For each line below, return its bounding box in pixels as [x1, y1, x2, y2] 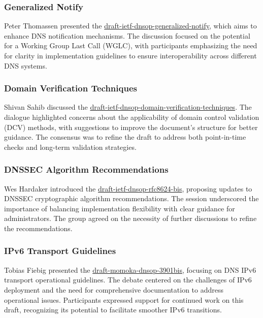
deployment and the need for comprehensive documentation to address [4, 284, 224, 295]
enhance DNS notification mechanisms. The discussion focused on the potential [4, 30, 250, 41]
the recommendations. [4, 222, 73, 233]
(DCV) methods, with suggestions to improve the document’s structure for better [4, 121, 258, 132]
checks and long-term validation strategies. [4, 141, 137, 152]
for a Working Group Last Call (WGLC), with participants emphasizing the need [4, 40, 257, 51]
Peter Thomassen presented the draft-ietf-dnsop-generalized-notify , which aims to [4, 20, 257, 31]
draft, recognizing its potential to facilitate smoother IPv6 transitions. [4, 304, 222, 315]
